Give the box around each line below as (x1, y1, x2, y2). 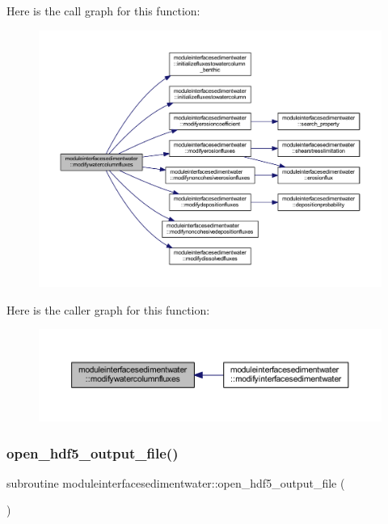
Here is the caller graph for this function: (6, 301, 210, 318)
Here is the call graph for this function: (6, 2, 200, 19)
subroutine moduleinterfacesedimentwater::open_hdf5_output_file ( (6, 474, 345, 491)
